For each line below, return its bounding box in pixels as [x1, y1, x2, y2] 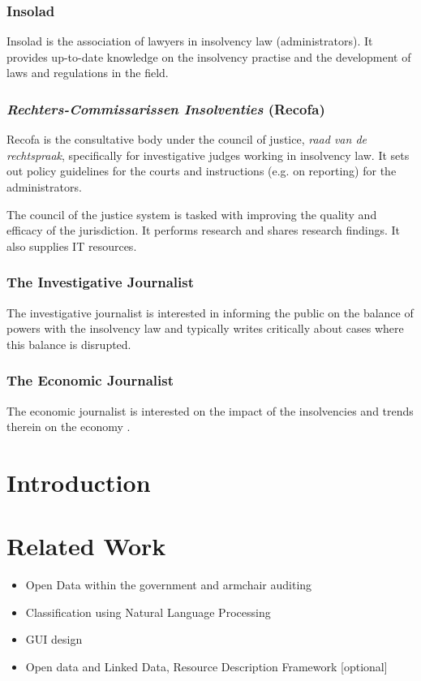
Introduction [6, 465, 151, 498]
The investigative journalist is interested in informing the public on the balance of [6, 304, 414, 321]
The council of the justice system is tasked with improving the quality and [6, 205, 377, 222]
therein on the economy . [6, 418, 131, 435]
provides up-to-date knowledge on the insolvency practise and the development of [6, 48, 411, 65]
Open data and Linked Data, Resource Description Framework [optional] [25, 658, 388, 675]
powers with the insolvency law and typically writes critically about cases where [6, 320, 404, 337]
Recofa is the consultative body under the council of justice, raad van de [6, 131, 367, 148]
